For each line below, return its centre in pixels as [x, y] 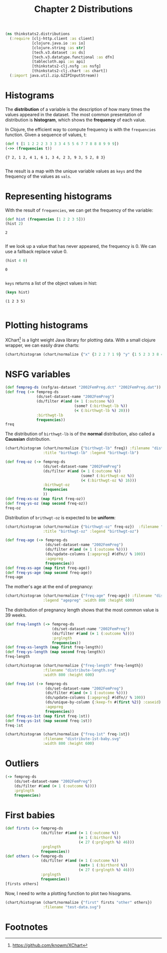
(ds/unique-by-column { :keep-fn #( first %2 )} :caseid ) [103, 702]
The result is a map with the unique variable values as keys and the [74, 171]
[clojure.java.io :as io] [58, 43]
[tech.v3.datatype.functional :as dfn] [73, 57]
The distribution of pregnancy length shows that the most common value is [82, 610]
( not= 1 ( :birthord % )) [103, 866]
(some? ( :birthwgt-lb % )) [101, 406]
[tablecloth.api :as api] [58, 62]
